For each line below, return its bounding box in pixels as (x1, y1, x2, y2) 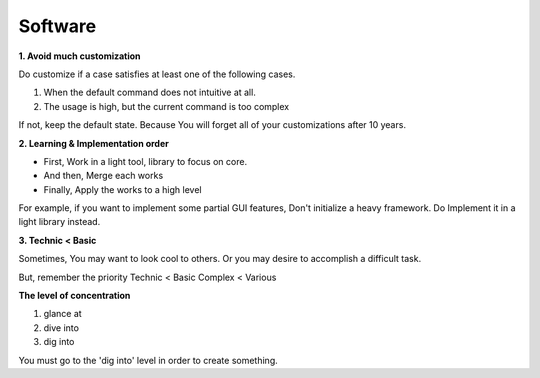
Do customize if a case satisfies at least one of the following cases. (18, 68, 296, 80)
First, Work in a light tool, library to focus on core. (43, 155, 248, 167)
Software (18, 15, 97, 37)
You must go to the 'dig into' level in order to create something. (18, 354, 279, 366)
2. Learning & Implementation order (18, 137, 169, 149)
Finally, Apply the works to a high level (43, 183, 202, 195)
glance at (43, 308, 82, 320)
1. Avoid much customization (18, 50, 141, 62)
